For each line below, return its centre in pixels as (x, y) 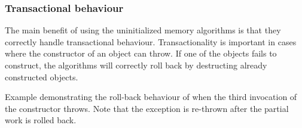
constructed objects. (42, 77)
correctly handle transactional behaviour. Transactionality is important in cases (151, 41)
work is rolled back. (41, 120)
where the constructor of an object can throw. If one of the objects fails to (141, 53)
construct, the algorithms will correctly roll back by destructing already (136, 65)
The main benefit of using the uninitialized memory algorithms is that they (143, 30)
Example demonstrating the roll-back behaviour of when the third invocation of (151, 97)
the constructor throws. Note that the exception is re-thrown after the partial (147, 108)
